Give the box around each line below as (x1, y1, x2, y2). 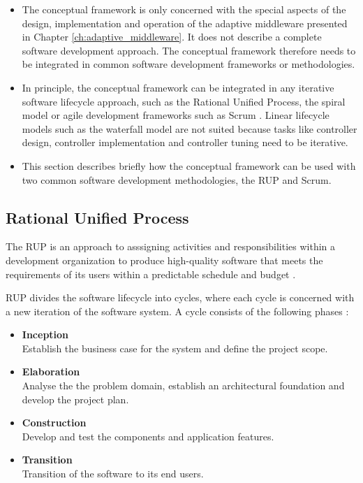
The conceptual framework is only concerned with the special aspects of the (22, 2, 346, 16)
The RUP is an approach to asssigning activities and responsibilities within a (6, 239, 336, 254)
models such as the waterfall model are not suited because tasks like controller (22, 121, 357, 136)
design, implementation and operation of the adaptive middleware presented (22, 15, 348, 30)
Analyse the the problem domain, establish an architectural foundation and (22, 378, 345, 393)
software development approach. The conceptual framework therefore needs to (22, 43, 356, 57)
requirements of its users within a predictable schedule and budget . (6, 266, 296, 281)
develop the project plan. (22, 391, 129, 406)
